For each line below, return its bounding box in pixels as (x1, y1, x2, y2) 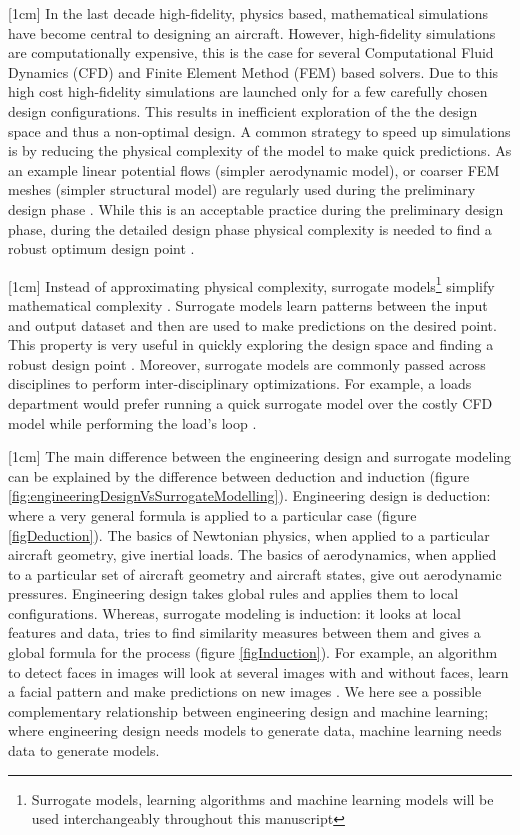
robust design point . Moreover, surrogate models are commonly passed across (8, 353, 486, 374)
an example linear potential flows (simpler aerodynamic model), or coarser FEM (8, 159, 500, 180)
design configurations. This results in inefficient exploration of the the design (8, 100, 478, 121)
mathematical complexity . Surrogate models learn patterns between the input (8, 294, 488, 315)
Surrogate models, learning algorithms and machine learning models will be (31, 788, 494, 809)
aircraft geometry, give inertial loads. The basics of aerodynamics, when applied (8, 544, 497, 565)
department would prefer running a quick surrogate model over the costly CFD (8, 392, 493, 413)
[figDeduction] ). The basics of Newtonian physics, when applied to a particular (8, 524, 490, 545)
